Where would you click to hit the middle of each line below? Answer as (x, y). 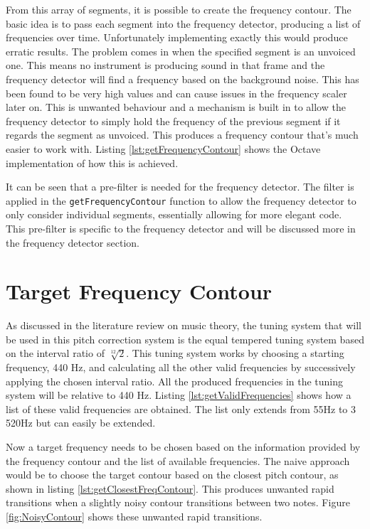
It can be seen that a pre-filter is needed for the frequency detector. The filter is (180, 187)
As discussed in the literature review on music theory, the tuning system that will (184, 325)
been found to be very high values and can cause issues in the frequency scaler (176, 93)
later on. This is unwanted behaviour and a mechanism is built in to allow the (176, 107)
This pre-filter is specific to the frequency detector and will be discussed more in (181, 228)
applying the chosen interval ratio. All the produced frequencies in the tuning (175, 381)
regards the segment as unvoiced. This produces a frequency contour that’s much (182, 135)
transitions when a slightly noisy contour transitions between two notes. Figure (178, 502)
